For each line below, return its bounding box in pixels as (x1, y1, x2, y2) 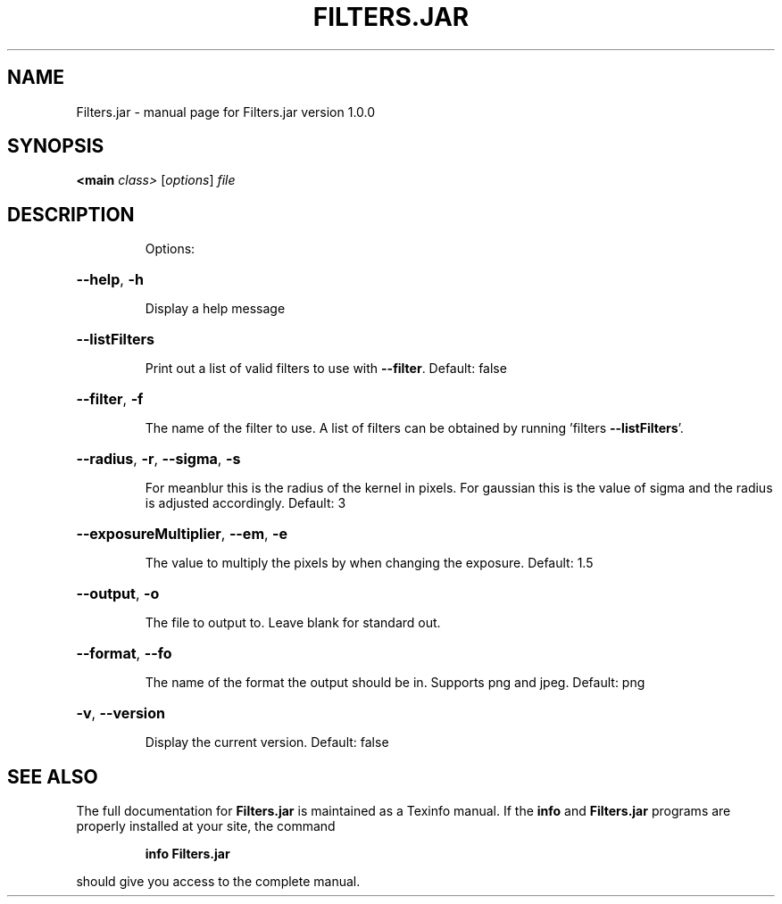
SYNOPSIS (7, 135, 104, 158)
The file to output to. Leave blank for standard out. (145, 615, 441, 631)
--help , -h (76, 270, 144, 289)
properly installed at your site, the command (76, 818, 336, 834)
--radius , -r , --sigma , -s (76, 450, 241, 469)
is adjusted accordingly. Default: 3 (145, 495, 346, 511)
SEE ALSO (7, 765, 98, 788)
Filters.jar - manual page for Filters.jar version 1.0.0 (76, 104, 376, 120)
